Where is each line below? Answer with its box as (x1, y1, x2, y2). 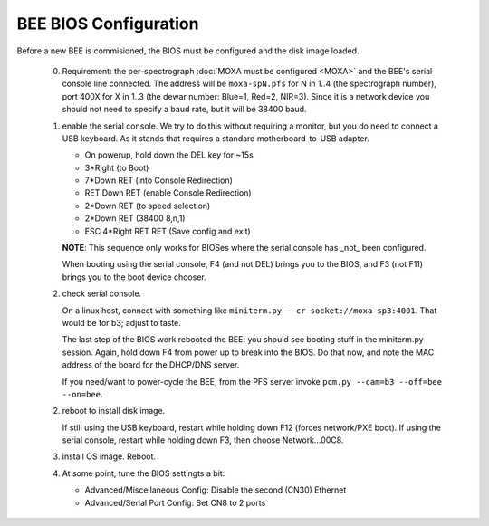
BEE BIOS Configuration (16, 14, 199, 33)
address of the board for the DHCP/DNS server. (62, 359, 240, 370)
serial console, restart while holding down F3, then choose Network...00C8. (62, 435, 344, 445)
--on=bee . (62, 388, 103, 399)
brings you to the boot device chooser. (62, 272, 207, 282)
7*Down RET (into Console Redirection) (84, 175, 233, 186)
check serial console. (62, 288, 142, 299)
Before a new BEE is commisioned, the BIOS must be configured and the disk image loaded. (16, 45, 360, 56)
